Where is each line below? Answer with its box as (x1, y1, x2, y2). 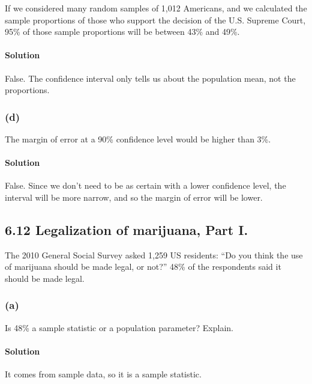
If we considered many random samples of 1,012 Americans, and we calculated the (5, 2, 307, 14)
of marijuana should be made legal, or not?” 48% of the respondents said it (5, 260, 281, 273)
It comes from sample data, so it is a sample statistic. (5, 368, 202, 380)
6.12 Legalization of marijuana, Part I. (5, 220, 248, 239)
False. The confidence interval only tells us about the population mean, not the (5, 72, 296, 84)
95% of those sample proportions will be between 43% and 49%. (5, 25, 240, 38)
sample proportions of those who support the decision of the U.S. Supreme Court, (5, 13, 306, 26)
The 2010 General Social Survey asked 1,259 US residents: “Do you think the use (5, 248, 303, 261)
